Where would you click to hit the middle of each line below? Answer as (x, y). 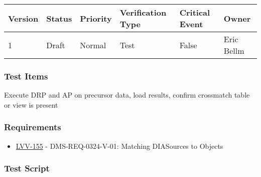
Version (23, 18)
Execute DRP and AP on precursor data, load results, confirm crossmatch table (127, 95)
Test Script (27, 168)
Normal (93, 45)
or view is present (31, 104)
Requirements (33, 127)
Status (59, 18)
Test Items (26, 76)
